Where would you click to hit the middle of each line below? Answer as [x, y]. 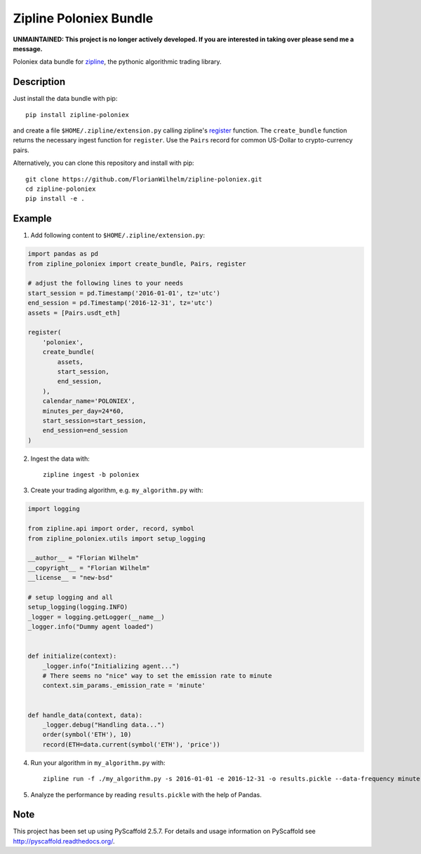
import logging [54, 509]
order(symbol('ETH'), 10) [87, 735]
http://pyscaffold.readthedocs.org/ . [64, 841]
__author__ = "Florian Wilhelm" [83, 558]
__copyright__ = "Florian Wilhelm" [89, 568]
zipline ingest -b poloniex [91, 475]
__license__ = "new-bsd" [71, 578]
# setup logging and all [71, 597]
